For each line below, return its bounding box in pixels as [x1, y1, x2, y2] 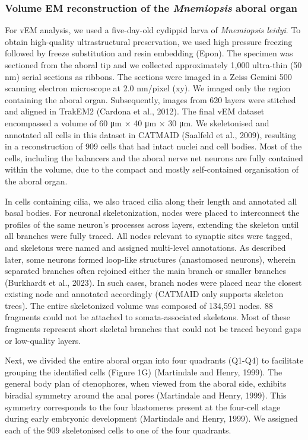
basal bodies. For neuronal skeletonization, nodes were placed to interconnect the [5, 206, 300, 219]
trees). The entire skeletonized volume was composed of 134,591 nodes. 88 [5, 299, 273, 311]
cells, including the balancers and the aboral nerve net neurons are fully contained [5, 151, 303, 164]
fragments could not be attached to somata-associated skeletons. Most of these [5, 311, 290, 323]
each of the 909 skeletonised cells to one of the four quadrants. [5, 423, 231, 436]
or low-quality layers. [5, 334, 81, 346]
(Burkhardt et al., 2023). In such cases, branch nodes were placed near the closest [5, 276, 302, 288]
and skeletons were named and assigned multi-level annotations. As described [5, 241, 286, 253]
